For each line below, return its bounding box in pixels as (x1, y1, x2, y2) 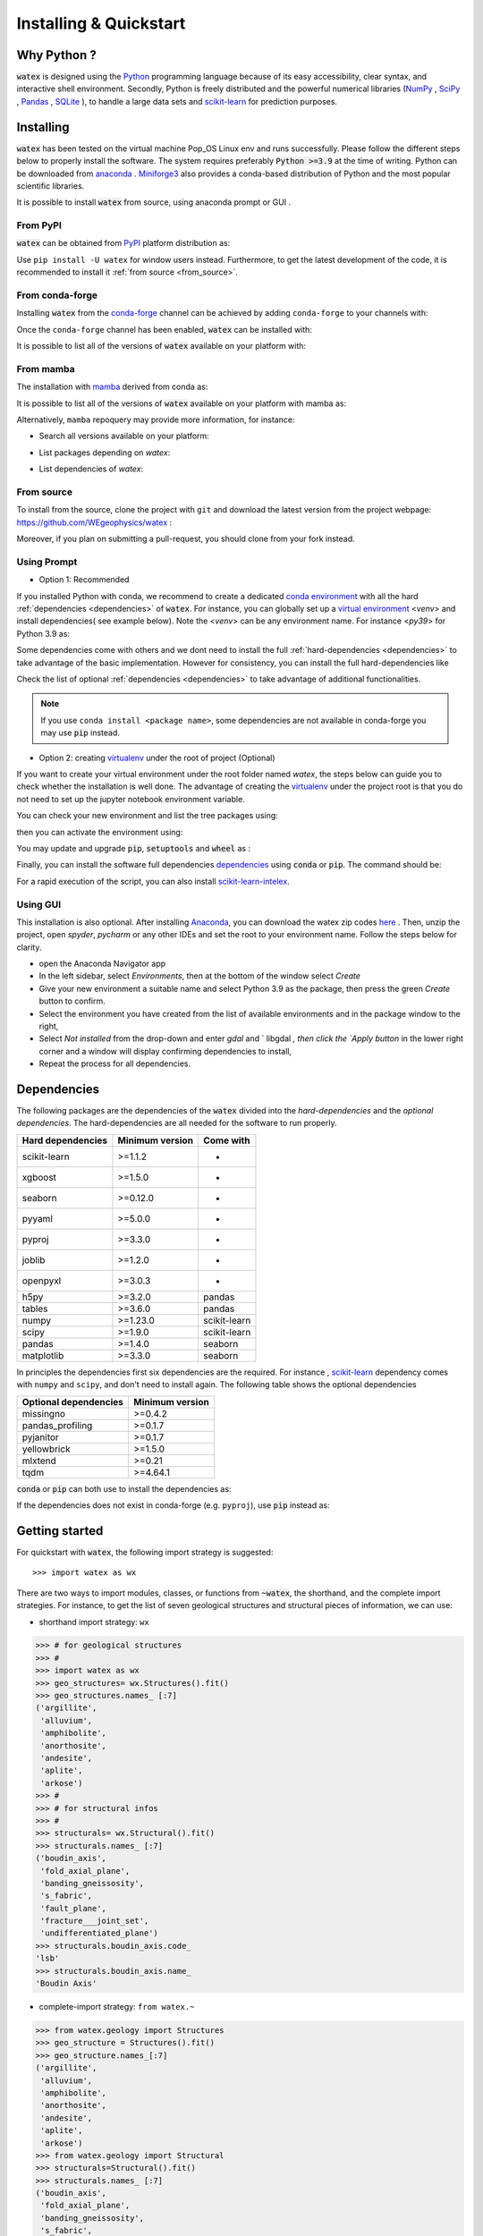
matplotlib (21, 1349, 64, 1361)
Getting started (16, 1523, 104, 1538)
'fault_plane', (40, 1903, 107, 1913)
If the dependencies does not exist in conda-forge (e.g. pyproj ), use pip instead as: (16, 1500, 330, 1511)
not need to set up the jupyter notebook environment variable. (16, 793, 245, 804)
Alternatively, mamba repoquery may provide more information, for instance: (16, 414, 295, 425)
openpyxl (21, 1275, 62, 1287)
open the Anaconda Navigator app (38, 958, 166, 970)
